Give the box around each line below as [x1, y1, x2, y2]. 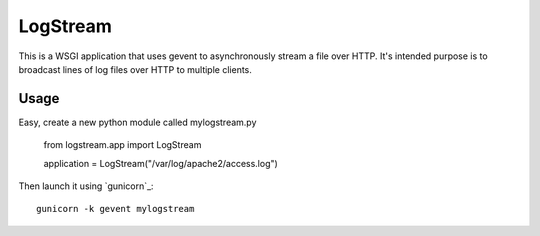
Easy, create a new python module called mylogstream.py [18, 116, 257, 128]
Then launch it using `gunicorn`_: [18, 180, 154, 192]
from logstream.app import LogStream [43, 139, 202, 151]
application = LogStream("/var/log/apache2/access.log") [43, 157, 279, 169]
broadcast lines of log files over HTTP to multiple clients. [18, 63, 252, 75]
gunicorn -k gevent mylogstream [36, 203, 195, 215]
